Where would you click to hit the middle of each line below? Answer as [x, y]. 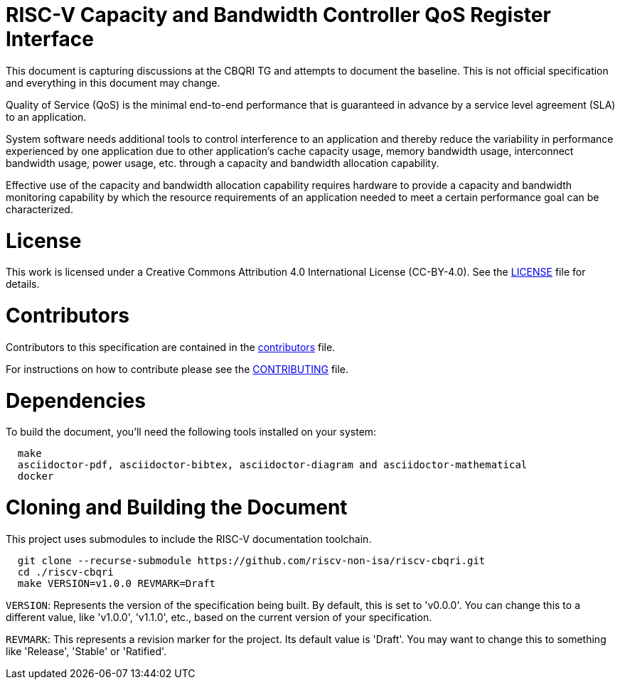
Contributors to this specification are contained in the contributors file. [171, 347]
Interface [50, 39]
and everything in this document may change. [113, 82]
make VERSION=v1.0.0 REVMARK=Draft [117, 583]
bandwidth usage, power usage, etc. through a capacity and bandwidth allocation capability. [223, 163]
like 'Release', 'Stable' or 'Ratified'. [86, 651]
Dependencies [76, 400]
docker [36, 476]
